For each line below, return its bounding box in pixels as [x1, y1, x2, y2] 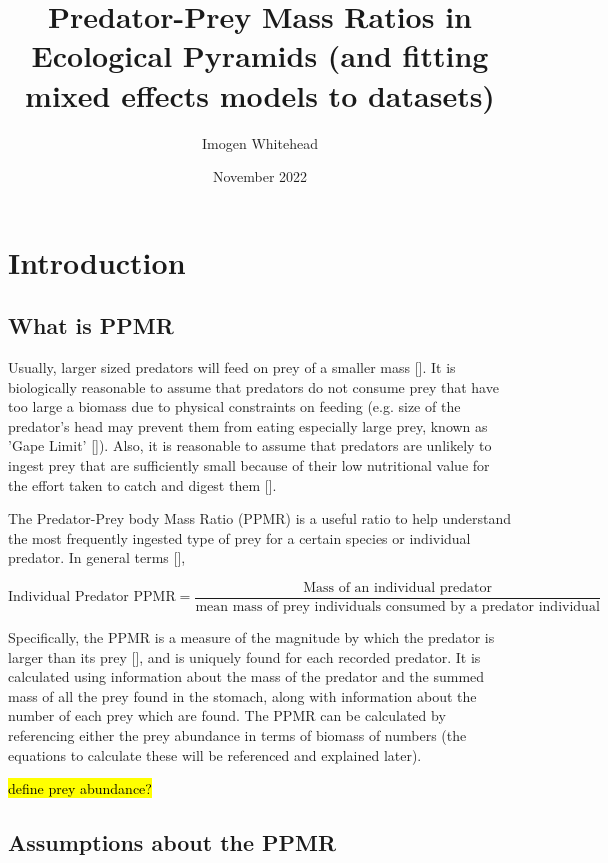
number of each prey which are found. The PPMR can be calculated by [8, 705, 446, 726]
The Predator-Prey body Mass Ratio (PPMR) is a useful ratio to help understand [8, 508, 512, 529]
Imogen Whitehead [202, 132, 318, 153]
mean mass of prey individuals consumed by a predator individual [195, 600, 600, 615]
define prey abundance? [8, 778, 152, 799]
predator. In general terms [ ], [8, 547, 186, 568]
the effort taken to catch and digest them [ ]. [8, 474, 277, 495]
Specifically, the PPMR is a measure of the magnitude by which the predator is [8, 627, 495, 648]
